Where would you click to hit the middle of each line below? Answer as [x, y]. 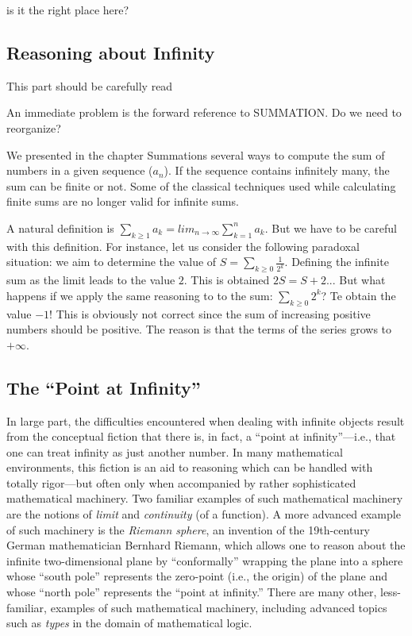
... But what [356, 280]
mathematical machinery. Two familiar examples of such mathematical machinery [205, 498]
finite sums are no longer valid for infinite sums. [123, 201]
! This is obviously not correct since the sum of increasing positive [210, 313]
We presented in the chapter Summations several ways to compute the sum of [196, 154]
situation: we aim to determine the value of [112, 262]
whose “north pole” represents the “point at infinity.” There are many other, [192, 592]
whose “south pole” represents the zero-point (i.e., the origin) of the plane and [197, 576]
